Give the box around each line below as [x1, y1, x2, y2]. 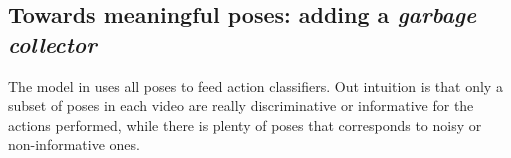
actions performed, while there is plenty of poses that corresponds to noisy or [8, 114, 482, 135]
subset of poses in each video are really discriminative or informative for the [8, 95, 474, 116]
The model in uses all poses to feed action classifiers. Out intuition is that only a [8, 75, 503, 96]
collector [8, 28, 97, 59]
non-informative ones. [8, 134, 140, 155]
